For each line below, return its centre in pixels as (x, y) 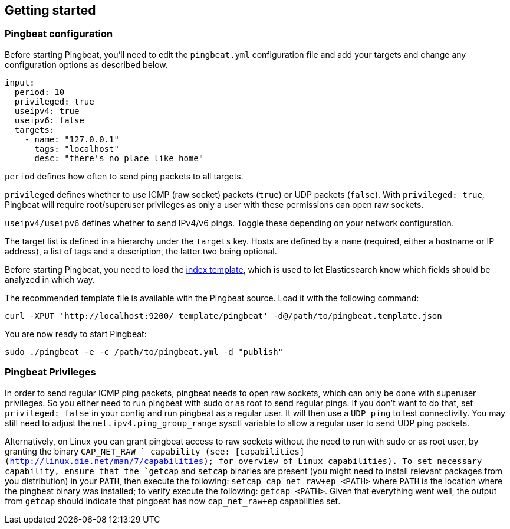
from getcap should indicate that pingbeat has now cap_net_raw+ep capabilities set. (173, 501)
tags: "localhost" (77, 148)
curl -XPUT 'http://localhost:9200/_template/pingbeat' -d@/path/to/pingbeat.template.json (223, 316)
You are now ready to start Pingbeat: (76, 334)
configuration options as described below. (86, 64)
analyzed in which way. (50, 279)
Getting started (50, 10)
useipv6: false (49, 120)
